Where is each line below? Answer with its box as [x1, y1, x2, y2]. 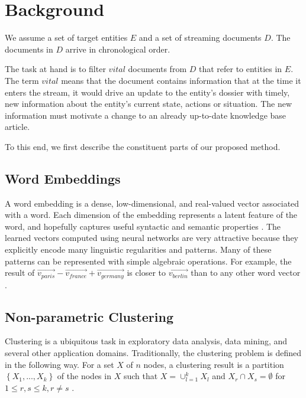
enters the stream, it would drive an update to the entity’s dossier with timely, [5, 86, 290, 98]
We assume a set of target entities [5, 31, 128, 44]
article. [5, 120, 30, 133]
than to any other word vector [191, 266, 301, 279]
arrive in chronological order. [65, 43, 170, 55]
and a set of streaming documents [138, 31, 262, 44]
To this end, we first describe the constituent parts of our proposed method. [5, 140, 281, 152]
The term [5, 74, 39, 86]
